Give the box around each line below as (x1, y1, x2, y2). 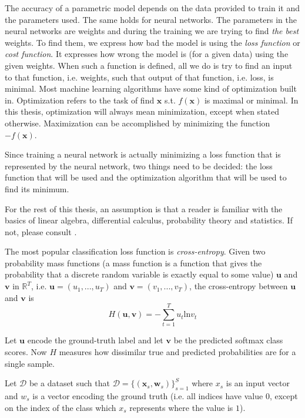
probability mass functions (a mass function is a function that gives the (5, 256, 262, 269)
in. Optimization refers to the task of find (5, 93, 155, 106)
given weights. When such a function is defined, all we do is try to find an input (5, 59, 293, 71)
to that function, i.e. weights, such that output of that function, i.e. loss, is (5, 71, 274, 83)
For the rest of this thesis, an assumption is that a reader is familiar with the (5, 202, 283, 215)
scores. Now (5, 345, 47, 357)
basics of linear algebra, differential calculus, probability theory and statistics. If (5, 214, 293, 226)
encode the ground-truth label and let (27, 334, 163, 346)
